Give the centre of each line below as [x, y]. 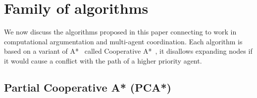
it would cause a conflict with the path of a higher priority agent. [103, 60]
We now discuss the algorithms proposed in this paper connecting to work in [120, 32]
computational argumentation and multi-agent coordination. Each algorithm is [123, 41]
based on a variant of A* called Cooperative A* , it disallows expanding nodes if [128, 51]
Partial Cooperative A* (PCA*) [88, 87]
